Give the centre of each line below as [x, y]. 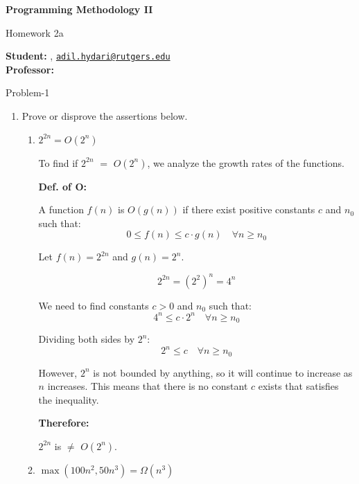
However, [58, 372]
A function [61, 209]
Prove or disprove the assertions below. [105, 116]
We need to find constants [94, 305]
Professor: [30, 69]
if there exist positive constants [249, 209]
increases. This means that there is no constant [148, 386]
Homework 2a [35, 32]
